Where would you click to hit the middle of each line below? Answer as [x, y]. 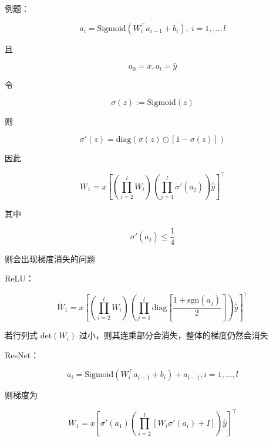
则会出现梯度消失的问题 [50, 258]
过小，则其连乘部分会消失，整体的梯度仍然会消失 [173, 335]
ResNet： [22, 355]
